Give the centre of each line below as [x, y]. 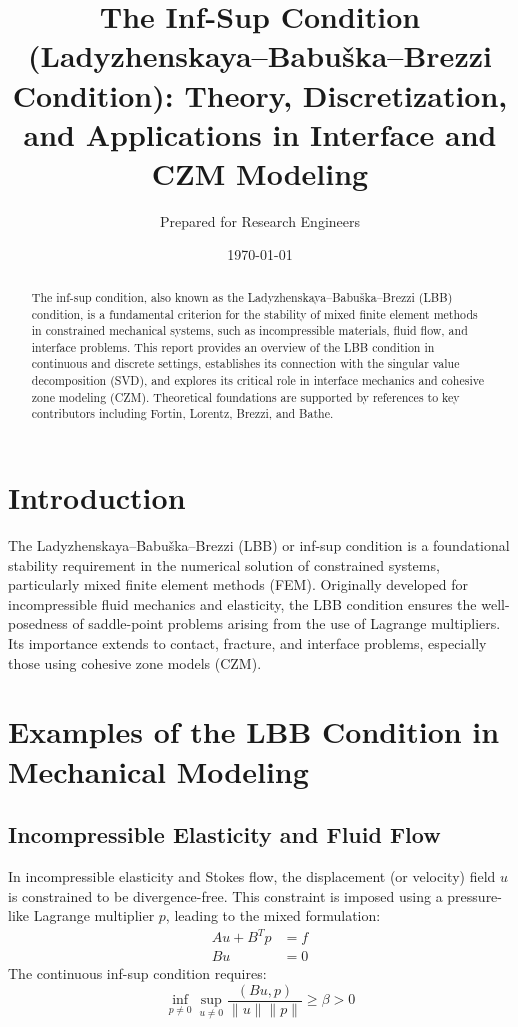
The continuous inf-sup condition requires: [137, 973]
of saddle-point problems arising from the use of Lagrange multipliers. [286, 623]
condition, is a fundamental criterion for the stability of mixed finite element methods [254, 313]
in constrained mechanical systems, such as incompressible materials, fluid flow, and [249, 330]
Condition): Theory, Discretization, [260, 94]
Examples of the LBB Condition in [254, 731]
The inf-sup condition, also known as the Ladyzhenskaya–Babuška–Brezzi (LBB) [242, 296]
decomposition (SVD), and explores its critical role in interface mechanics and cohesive [257, 380]
